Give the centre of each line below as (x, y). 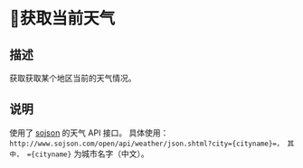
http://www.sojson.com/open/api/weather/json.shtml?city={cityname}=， (147, 144)
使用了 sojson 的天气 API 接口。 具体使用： (89, 133)
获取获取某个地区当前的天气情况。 (73, 78)
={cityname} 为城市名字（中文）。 (88, 154)
